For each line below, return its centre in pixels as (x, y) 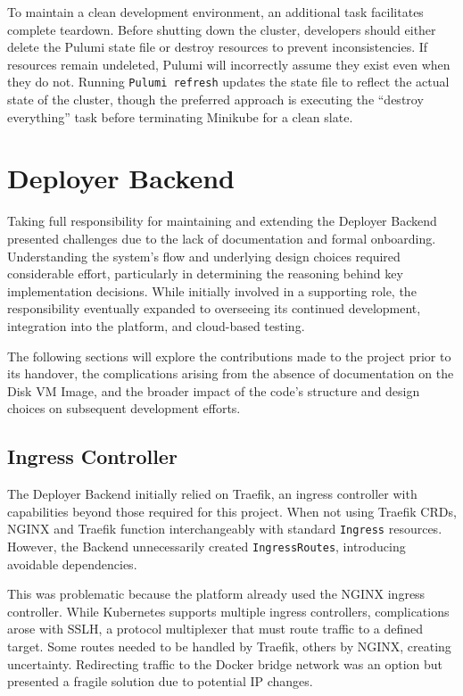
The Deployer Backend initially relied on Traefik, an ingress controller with (212, 494)
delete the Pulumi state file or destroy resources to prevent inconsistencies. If (218, 47)
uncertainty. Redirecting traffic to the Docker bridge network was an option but (225, 663)
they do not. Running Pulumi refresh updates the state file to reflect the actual (228, 82)
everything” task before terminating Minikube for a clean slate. (180, 116)
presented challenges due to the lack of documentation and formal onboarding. (222, 238)
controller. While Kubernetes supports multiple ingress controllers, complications (228, 611)
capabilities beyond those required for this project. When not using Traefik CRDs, (232, 511)
